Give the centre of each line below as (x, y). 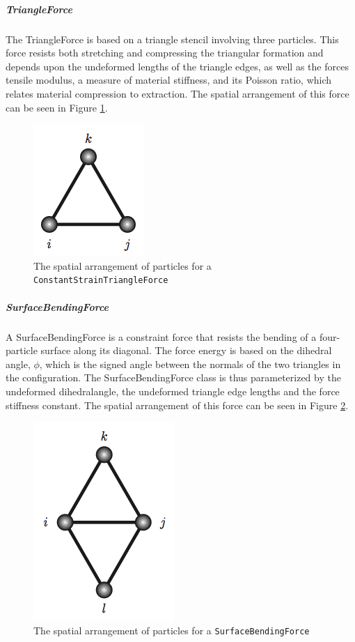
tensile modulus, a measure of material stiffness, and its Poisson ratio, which (169, 80)
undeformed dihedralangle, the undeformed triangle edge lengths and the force (173, 391)
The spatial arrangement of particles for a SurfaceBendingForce (172, 630)
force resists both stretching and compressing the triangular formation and (165, 53)
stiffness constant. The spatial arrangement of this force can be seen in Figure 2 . (177, 405)
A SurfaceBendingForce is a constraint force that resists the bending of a (161, 336)
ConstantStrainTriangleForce (101, 281)
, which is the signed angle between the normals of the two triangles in (190, 364)
